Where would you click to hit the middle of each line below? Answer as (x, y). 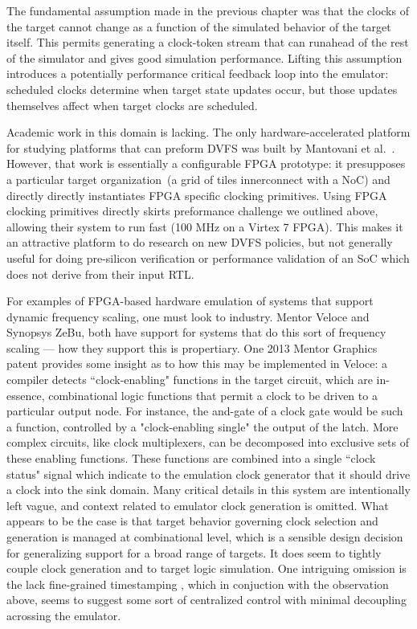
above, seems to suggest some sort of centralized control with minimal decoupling (206, 600)
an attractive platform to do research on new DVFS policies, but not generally (200, 242)
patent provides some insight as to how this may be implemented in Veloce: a (197, 364)
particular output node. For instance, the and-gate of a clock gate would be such (205, 411)
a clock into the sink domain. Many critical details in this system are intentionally (208, 490)
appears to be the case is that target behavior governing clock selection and (192, 521)
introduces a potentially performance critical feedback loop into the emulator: (198, 74)
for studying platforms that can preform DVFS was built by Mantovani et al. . (201, 147)
